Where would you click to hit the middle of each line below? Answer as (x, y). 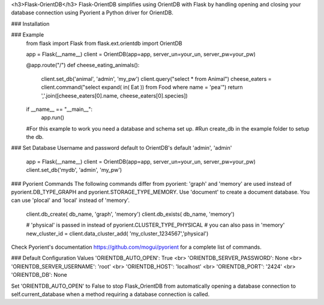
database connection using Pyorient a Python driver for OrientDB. (92, 13)
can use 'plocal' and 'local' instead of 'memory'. (70, 200)
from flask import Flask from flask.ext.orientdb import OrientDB (104, 43)
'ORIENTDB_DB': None (39, 275)
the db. (35, 137)
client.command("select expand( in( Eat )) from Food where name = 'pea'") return (142, 87)
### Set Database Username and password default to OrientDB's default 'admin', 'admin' (121, 148)
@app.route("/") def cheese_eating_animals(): (83, 65)
